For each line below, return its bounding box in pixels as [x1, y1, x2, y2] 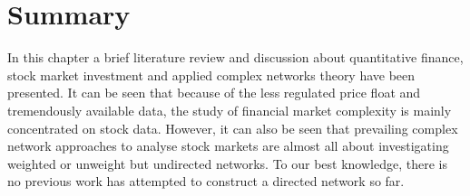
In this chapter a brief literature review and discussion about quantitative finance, [7, 48, 464, 67]
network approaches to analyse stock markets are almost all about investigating [7, 136, 449, 155]
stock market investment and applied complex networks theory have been [7, 65, 416, 84]
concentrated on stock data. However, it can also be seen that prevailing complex [7, 118, 458, 137]
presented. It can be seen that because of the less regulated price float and [7, 83, 421, 102]
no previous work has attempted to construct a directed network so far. [7, 172, 405, 191]
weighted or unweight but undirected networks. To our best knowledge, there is [7, 154, 447, 173]
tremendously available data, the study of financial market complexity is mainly [7, 100, 452, 119]
